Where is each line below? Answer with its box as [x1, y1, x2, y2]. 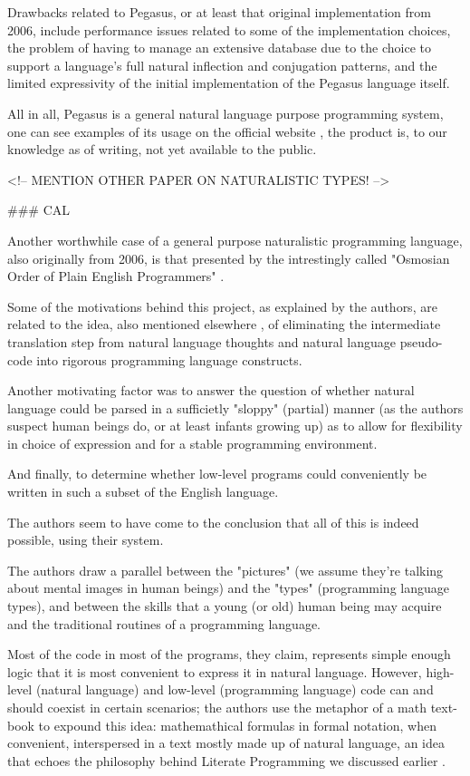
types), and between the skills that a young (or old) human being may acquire [7, 597, 442, 616]
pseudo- [399, 332, 443, 351]
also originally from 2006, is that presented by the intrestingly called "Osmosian [7, 248, 450, 267]
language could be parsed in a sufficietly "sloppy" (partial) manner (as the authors [7, 398, 464, 417]
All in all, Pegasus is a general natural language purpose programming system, [7, 103, 444, 122]
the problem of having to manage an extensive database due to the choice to [7, 38, 431, 57]
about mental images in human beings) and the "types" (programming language [7, 578, 449, 597]
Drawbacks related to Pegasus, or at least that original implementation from [7, 3, 431, 21]
